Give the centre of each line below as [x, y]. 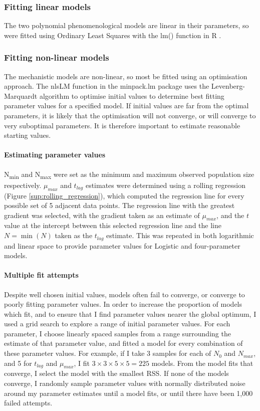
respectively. [23, 185]
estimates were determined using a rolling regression [165, 185]
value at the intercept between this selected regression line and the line [113, 225]
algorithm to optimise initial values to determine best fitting [132, 95]
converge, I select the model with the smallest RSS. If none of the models [116, 373]
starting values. [28, 135]
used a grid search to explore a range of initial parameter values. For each [117, 324]
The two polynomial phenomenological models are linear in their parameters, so [126, 25]
